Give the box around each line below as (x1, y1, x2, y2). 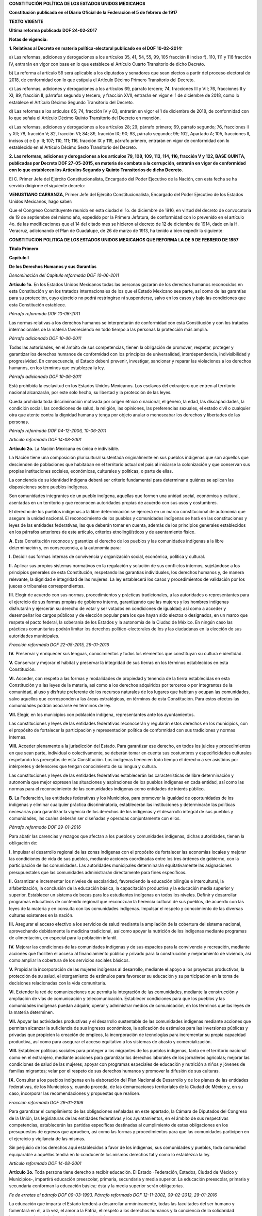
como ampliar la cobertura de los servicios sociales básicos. (9, 957, 130, 963)
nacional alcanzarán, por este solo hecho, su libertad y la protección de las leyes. (9, 390, 172, 395)
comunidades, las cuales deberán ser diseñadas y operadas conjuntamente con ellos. (9, 815, 181, 822)
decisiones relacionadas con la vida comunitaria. (9, 980, 107, 986)
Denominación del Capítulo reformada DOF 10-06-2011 (9, 272, 119, 278)
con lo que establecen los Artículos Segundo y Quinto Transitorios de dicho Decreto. (9, 167, 183, 173)
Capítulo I (9, 254, 29, 260)
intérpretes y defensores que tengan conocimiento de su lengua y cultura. (9, 764, 157, 769)
